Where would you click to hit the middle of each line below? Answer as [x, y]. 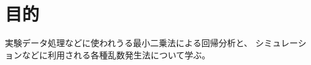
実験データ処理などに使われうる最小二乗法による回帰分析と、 [129, 43]
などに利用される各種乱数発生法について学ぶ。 [116, 54]
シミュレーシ [281, 43]
